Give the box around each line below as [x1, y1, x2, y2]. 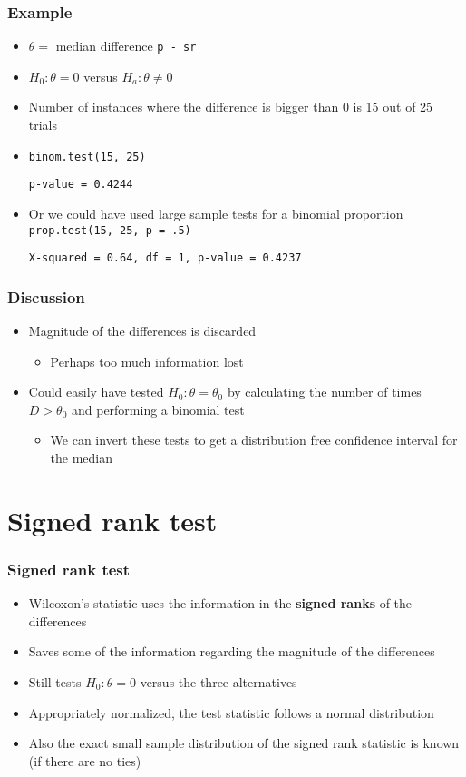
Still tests [28, 673, 82, 692]
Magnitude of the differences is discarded [28, 321, 257, 340]
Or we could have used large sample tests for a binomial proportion [28, 203, 403, 222]
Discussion [7, 285, 85, 308]
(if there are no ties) [28, 751, 141, 770]
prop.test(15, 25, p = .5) [28, 223, 191, 237]
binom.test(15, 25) [28, 150, 146, 163]
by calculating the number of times [227, 382, 422, 401]
